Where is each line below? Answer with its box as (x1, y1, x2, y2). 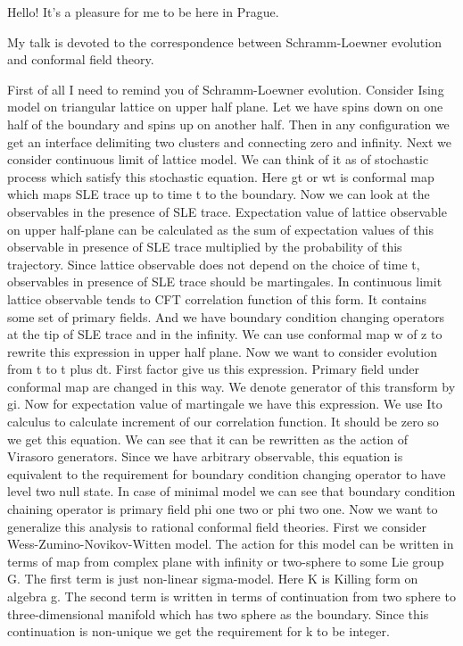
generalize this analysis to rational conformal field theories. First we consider (7, 517, 426, 535)
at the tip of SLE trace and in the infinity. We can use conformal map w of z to (7, 325, 442, 344)
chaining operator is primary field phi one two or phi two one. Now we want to (7, 500, 438, 518)
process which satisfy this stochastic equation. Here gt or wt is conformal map (7, 167, 434, 186)
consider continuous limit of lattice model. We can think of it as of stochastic (7, 150, 429, 169)
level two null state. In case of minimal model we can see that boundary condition (7, 482, 456, 501)
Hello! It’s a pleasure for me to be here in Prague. (7, 3, 279, 21)
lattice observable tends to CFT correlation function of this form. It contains (7, 289, 427, 308)
